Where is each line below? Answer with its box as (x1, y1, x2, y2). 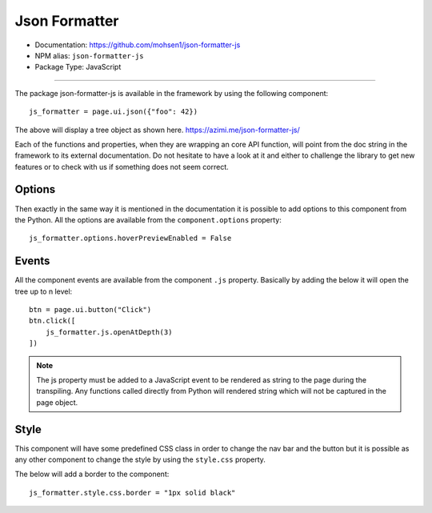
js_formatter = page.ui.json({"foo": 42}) (29, 107, 198, 116)
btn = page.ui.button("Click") (29, 305, 152, 315)
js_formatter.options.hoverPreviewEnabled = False (29, 234, 232, 243)
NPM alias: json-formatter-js (34, 50, 144, 60)
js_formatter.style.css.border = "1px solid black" (29, 488, 236, 497)
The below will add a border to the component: (14, 469, 170, 479)
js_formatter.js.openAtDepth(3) (45, 327, 173, 336)
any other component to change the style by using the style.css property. (14, 455, 266, 464)
